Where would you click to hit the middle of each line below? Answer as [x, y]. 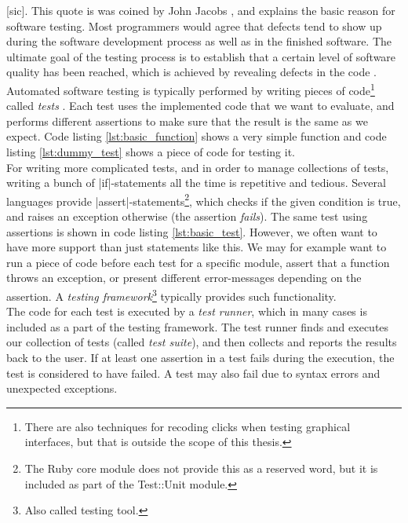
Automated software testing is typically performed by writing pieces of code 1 [191, 89]
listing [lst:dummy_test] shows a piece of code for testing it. [151, 152]
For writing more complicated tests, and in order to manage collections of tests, [198, 167]
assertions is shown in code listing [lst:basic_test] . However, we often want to [192, 231]
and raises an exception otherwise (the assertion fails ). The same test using [187, 216]
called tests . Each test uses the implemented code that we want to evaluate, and [200, 106]
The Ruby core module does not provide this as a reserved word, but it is [201, 468]
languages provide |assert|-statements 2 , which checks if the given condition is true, [204, 199]
